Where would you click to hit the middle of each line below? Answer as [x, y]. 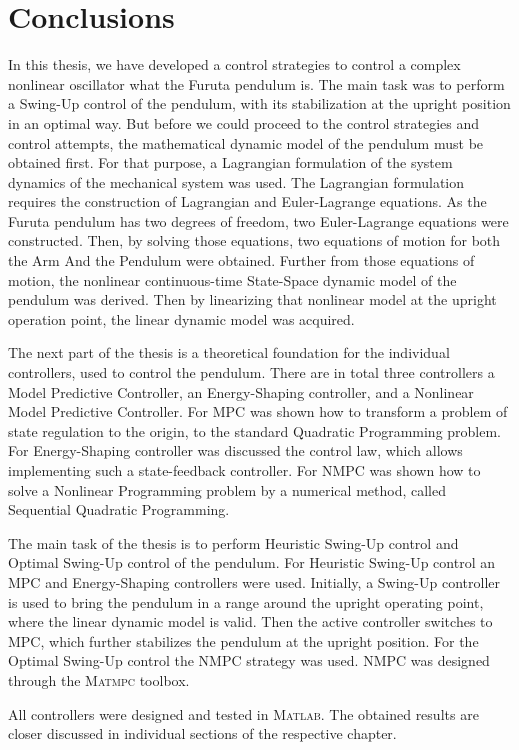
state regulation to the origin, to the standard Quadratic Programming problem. [255, 430]
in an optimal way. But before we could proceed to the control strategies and [244, 122]
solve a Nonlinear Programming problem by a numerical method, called [227, 489]
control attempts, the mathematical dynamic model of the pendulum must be [246, 142]
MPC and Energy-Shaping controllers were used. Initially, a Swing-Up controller [254, 581]
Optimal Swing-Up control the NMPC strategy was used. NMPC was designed [249, 660]
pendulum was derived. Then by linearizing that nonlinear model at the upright [252, 299]
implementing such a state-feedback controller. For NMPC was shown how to [244, 470]
